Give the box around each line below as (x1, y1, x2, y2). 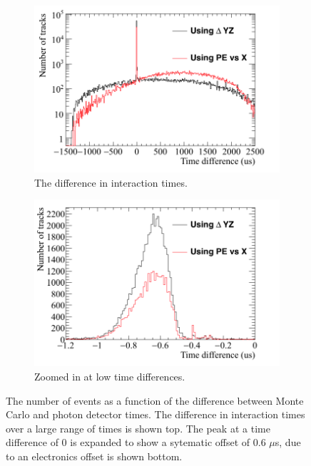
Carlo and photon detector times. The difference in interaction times (6, 407, 305, 422)
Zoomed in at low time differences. (34, 368, 185, 383)
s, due (275, 435, 301, 450)
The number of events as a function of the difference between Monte (6, 393, 304, 408)
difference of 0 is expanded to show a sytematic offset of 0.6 (6, 435, 266, 450)
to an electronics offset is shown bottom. (6, 448, 183, 463)
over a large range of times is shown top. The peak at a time (6, 420, 270, 435)
